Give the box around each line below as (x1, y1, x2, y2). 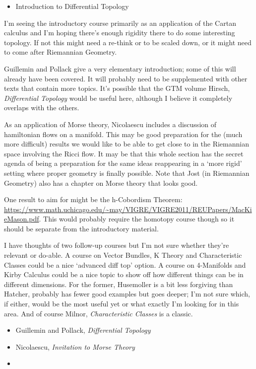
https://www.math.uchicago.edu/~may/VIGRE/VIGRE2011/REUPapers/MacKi (4, 204, 252, 214)
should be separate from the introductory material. (4, 223, 159, 233)
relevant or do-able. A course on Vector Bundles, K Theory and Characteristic (4, 250, 242, 260)
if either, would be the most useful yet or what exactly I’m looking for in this (4, 298, 239, 309)
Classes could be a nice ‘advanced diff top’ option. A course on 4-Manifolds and (4, 259, 246, 270)
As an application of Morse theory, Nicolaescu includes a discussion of (4, 119, 217, 129)
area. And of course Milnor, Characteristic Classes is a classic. (4, 308, 193, 318)
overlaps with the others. (4, 102, 79, 113)
